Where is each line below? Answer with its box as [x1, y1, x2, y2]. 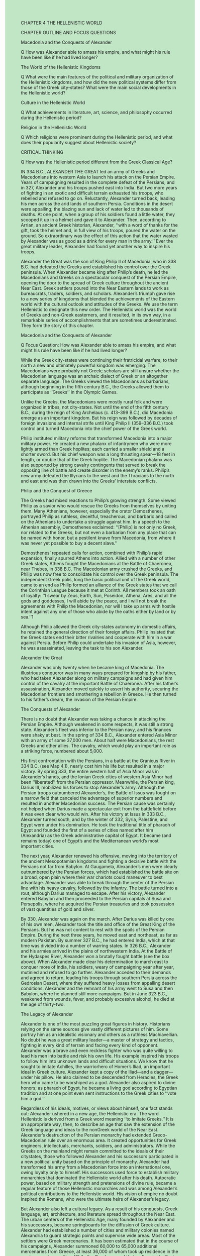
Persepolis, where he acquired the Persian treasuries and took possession [21, 901, 175, 907]
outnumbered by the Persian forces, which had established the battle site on [21, 869, 179, 875]
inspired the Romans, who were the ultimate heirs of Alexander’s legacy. [21, 1196, 170, 1202]
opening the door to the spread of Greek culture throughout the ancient [21, 280, 169, 286]
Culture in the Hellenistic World [21, 99, 85, 106]
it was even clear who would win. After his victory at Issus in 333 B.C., [21, 811, 166, 817]
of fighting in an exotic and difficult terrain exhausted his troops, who [21, 190, 164, 196]
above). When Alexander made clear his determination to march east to [21, 959, 169, 965]
